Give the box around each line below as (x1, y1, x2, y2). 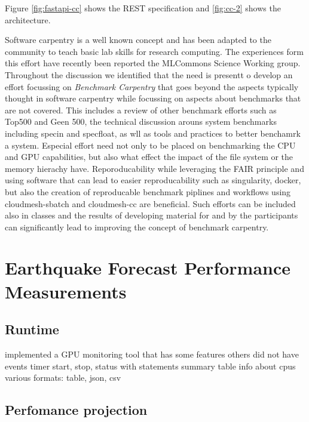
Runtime (5, 320, 59, 338)
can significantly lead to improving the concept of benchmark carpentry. (5, 220, 269, 233)
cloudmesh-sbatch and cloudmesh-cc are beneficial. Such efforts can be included (5, 197, 296, 210)
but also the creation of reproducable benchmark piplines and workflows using (5, 185, 291, 198)
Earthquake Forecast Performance (5, 255, 291, 280)
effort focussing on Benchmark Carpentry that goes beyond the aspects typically (5, 80, 299, 93)
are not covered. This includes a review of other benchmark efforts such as (5, 103, 277, 116)
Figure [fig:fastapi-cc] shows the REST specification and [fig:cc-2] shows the (5, 2, 281, 14)
